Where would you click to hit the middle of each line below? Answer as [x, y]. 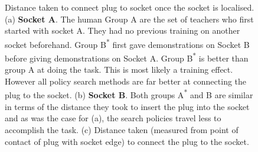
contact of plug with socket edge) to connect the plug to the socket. [127, 141]
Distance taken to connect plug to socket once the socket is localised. [130, 7]
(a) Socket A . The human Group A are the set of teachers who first [129, 19]
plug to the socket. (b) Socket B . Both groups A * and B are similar [129, 94]
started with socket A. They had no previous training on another [123, 30]
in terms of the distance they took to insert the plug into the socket [127, 106]
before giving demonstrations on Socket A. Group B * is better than [127, 57]
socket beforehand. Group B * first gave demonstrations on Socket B [127, 43]
